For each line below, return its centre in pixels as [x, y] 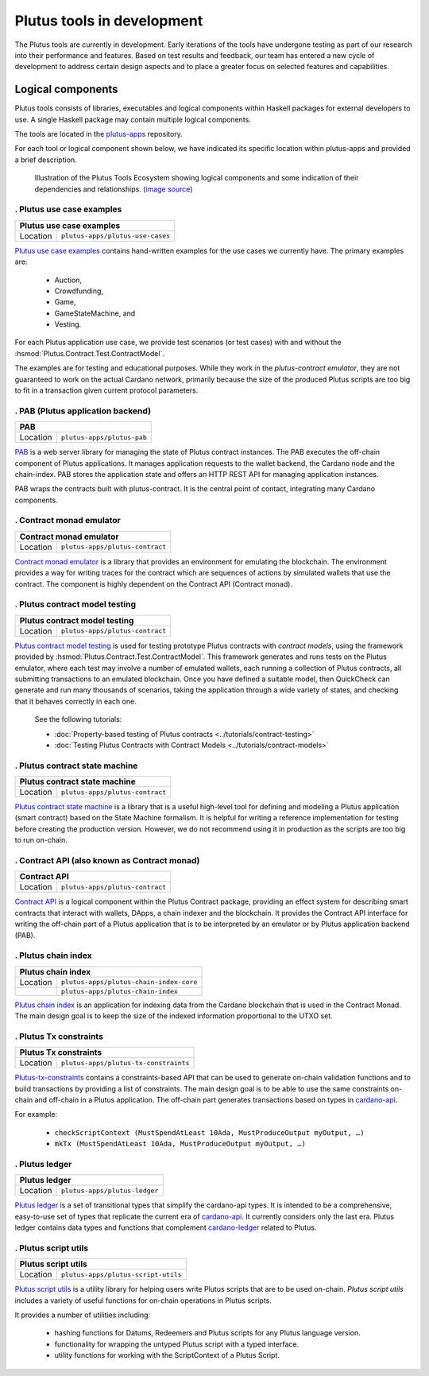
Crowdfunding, [79, 291]
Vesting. [68, 324]
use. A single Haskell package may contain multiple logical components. [133, 119]
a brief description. [46, 160]
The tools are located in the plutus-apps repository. [99, 134]
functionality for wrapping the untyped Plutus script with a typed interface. [177, 1344]
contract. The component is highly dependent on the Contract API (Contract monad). [154, 583]
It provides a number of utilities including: [83, 1315]
